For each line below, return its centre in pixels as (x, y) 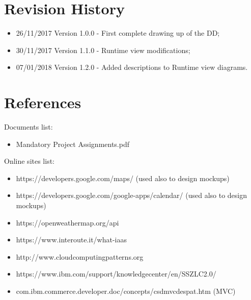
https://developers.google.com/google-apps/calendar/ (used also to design (132, 195)
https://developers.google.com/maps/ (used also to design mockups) (123, 178)
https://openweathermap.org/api (67, 222)
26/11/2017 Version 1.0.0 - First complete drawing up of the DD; (118, 33)
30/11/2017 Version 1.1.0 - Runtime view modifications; (103, 50)
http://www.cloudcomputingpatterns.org (80, 256)
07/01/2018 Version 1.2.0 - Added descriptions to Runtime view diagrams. (132, 67)
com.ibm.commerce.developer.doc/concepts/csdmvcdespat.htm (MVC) (126, 291)
